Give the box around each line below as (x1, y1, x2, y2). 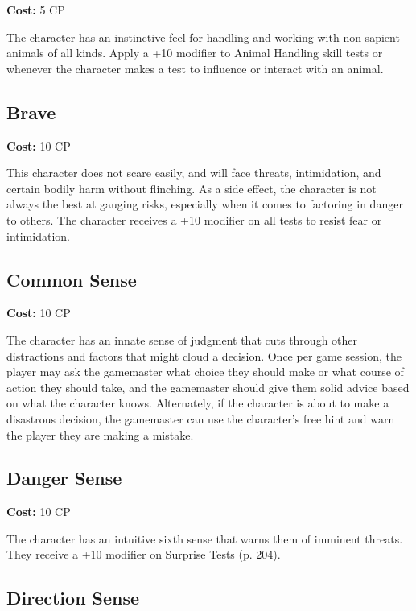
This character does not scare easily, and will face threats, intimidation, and (6, 164, 381, 181)
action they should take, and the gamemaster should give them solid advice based (6, 378, 410, 395)
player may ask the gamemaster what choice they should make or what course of (6, 363, 404, 380)
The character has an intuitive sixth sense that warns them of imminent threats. (6, 530, 403, 547)
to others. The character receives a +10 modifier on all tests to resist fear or (6, 211, 382, 228)
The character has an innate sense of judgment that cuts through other (6, 331, 358, 348)
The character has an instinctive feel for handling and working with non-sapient (6, 28, 400, 45)
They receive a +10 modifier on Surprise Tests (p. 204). (6, 546, 281, 563)
